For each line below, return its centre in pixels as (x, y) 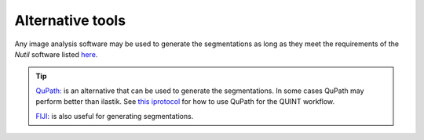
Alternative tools (70, 20)
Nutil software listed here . (56, 54)
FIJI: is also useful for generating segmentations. (115, 116)
